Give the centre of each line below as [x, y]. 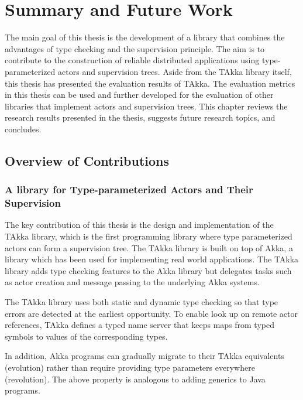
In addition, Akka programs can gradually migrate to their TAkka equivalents [144, 356]
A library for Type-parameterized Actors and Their [129, 189]
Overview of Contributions [87, 160]
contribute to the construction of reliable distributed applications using [132, 60]
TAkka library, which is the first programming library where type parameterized [149, 236]
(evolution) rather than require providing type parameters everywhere [130, 367]
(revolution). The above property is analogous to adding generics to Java [135, 379]
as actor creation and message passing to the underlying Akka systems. [132, 282]
